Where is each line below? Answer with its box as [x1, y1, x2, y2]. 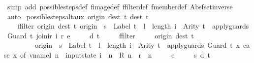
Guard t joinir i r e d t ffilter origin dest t [7, 30, 194, 40]
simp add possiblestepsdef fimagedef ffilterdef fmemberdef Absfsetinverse [7, 1, 233, 11]
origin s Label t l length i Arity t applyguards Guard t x [34, 40, 240, 50]
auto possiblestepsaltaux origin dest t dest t [7, 11, 149, 21]
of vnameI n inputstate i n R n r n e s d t [20, 49, 210, 60]
